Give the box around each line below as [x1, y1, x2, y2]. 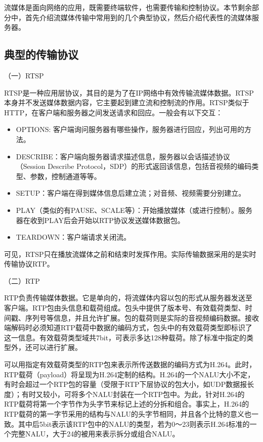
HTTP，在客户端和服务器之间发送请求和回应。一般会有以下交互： [4, 107, 223, 117]
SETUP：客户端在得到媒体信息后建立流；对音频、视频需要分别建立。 [16, 188, 246, 198]
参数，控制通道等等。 [30, 170, 101, 181]
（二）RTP [4, 275, 40, 286]
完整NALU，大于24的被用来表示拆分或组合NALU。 [11, 428, 180, 439]
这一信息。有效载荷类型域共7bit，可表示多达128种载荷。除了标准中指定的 [4, 332, 247, 342]
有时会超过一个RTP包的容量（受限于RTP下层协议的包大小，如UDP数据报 [4, 379, 247, 389]
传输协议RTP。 [4, 258, 54, 269]
